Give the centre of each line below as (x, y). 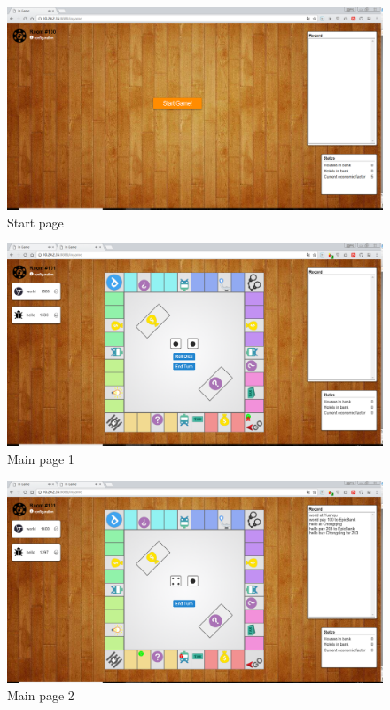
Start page (35, 222)
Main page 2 (41, 695)
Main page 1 (41, 459)
